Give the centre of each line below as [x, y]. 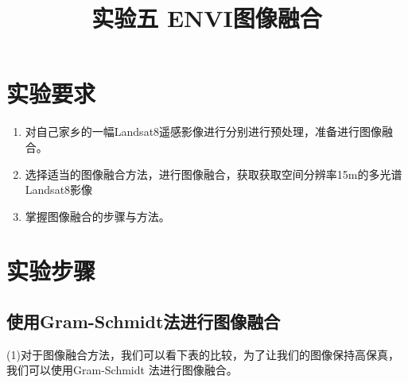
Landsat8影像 [59, 190]
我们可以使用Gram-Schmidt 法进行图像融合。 [122, 370]
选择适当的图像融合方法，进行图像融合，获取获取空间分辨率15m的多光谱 [214, 174]
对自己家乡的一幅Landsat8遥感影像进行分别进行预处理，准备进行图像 [204, 132]
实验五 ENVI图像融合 [207, 18]
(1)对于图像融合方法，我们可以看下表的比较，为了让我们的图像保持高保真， [203, 354]
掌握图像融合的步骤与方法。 [97, 216]
